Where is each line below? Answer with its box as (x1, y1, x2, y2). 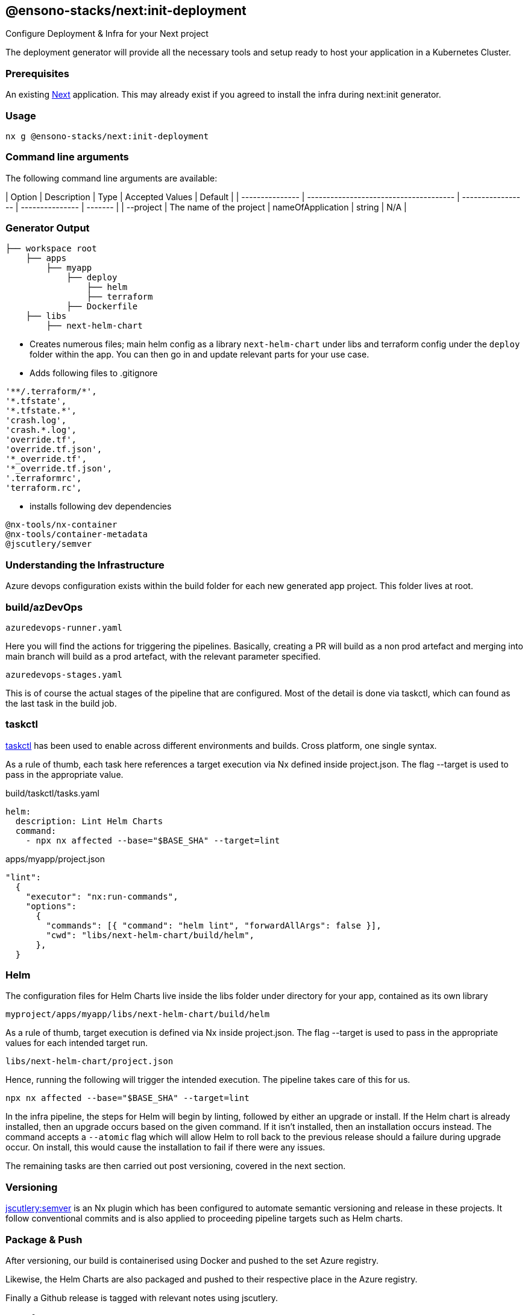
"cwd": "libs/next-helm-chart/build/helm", (46, 930, 255, 940)
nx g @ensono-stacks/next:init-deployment (5, 131, 209, 141)
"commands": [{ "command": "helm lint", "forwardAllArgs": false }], (46, 920, 382, 930)
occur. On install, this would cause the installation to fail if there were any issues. (5, 1142, 325, 1153)
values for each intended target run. (5, 1038, 148, 1049)
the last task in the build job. (5, 698, 117, 708)
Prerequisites (5, 67, 69, 80)
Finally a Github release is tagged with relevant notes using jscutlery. (5, 1292, 278, 1303)
